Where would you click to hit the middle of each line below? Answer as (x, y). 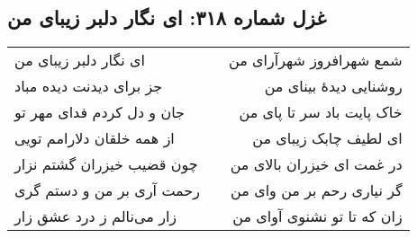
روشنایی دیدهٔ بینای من (333, 86)
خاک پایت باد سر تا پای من (321, 112)
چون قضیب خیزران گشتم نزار (106, 164)
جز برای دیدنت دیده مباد (89, 86)
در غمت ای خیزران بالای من (316, 164)
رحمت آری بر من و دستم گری (107, 190)
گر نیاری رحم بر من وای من (317, 190)
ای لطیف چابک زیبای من (327, 138)
